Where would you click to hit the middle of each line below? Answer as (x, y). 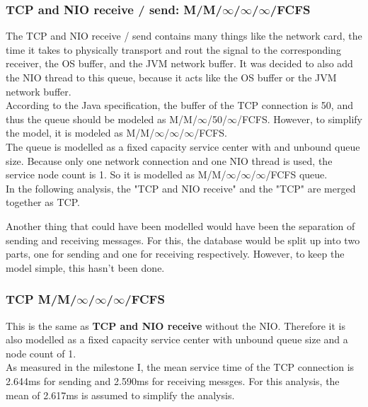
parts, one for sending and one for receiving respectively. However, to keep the (175, 254)
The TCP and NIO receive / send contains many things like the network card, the (184, 36)
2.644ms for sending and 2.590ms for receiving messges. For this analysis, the (173, 380)
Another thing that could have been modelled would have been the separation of (180, 225)
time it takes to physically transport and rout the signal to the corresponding (173, 49)
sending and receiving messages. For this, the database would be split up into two (183, 240)
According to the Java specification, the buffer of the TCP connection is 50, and (179, 105)
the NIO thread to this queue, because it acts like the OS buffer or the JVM (171, 77)
